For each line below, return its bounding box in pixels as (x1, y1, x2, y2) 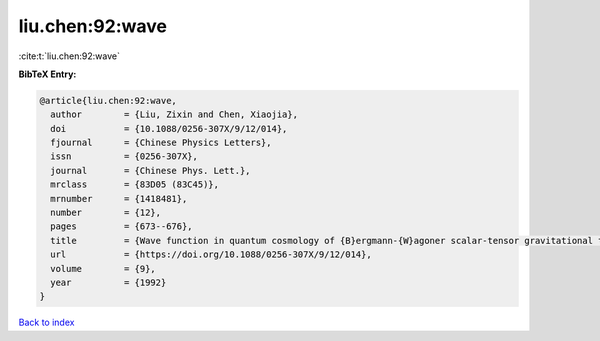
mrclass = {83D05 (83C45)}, (50, 179, 220, 190)
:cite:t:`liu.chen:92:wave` (18, 50, 120, 62)
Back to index (18, 316, 75, 329)
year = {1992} (50, 277, 167, 288)
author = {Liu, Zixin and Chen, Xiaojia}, (50, 109, 299, 120)
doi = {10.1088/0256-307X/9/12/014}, (50, 123, 288, 134)
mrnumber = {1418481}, (50, 193, 188, 204)
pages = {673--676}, (50, 221, 194, 232)
